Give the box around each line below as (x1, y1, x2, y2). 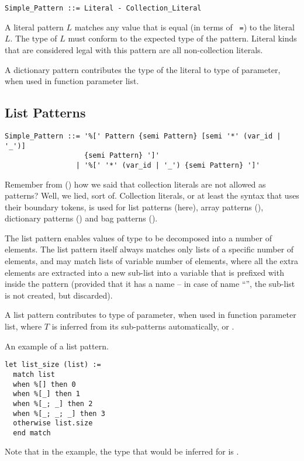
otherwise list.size (13, 419, 93, 428)
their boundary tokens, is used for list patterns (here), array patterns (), (5, 200, 264, 213)
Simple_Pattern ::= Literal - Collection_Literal (5, 4, 202, 12)
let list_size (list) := (5, 361, 101, 369)
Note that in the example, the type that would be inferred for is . (5, 445, 239, 457)
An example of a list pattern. (5, 339, 109, 352)
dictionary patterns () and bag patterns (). (5, 212, 158, 224)
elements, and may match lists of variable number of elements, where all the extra (5, 255, 299, 267)
